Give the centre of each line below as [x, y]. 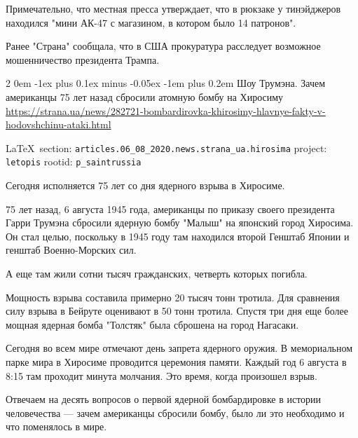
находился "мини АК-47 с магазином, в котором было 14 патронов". [151, 22]
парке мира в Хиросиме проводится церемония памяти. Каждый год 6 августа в [176, 362]
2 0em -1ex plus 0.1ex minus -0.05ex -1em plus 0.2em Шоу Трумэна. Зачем [165, 83]
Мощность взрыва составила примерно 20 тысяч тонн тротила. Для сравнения [173, 297]
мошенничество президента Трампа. [83, 59]
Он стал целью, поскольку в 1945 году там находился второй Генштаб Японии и [178, 236]
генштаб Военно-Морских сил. [71, 250]
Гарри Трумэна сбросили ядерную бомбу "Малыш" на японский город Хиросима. [180, 223]
